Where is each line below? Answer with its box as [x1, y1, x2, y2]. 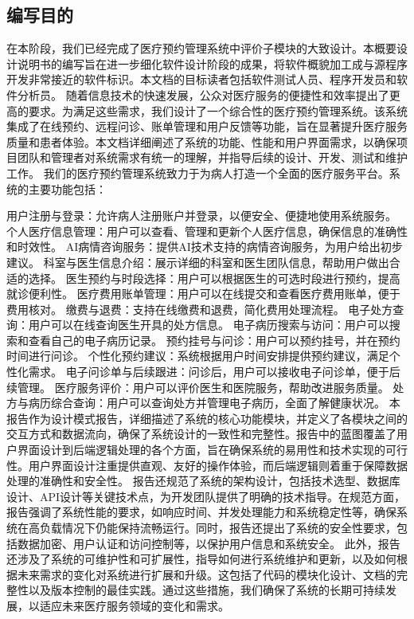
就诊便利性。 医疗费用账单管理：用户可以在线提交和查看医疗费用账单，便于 [6, 285, 400, 302]
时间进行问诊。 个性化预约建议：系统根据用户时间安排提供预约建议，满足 [6, 347, 389, 364]
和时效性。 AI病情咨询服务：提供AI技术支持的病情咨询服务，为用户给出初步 [6, 238, 403, 255]
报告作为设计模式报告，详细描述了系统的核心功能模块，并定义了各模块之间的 [6, 409, 408, 426]
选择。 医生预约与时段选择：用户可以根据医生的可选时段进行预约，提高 [28, 269, 400, 286]
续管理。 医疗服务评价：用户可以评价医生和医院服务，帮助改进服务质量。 [6, 378, 389, 395]
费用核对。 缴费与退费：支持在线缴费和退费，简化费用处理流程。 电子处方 [6, 300, 393, 317]
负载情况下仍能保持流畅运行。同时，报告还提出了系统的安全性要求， [39, 519, 396, 536]
